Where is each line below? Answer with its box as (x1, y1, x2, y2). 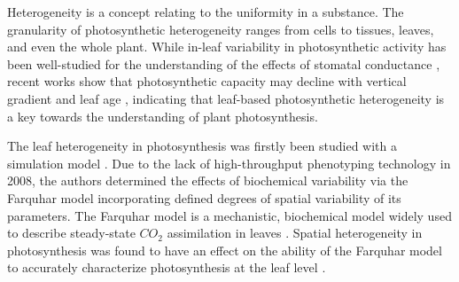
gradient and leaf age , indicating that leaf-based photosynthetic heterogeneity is (7, 89, 445, 107)
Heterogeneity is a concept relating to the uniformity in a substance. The (7, 3, 404, 20)
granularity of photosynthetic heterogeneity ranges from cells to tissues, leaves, (7, 20, 434, 38)
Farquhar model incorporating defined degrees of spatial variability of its (7, 188, 401, 207)
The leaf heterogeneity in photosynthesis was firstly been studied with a (7, 137, 397, 155)
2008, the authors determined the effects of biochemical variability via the (7, 171, 408, 190)
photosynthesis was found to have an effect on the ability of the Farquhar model (7, 240, 442, 259)
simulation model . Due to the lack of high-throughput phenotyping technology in (7, 153, 451, 172)
